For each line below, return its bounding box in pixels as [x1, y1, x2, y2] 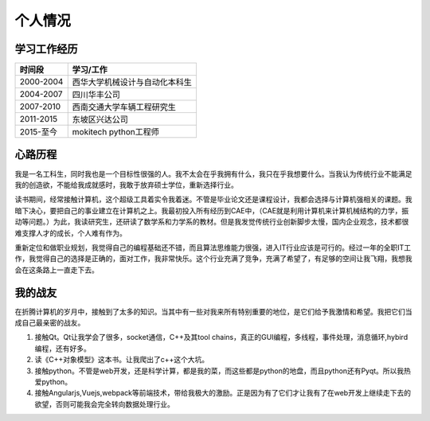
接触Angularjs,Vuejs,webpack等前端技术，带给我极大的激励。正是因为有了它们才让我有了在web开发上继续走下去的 [34, 388, 412, 398]
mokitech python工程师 [72, 127, 159, 138]
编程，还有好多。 [34, 343, 91, 353]
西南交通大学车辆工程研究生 [72, 102, 177, 113]
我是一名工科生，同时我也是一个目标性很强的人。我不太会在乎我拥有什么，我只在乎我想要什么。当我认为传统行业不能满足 [14, 169, 412, 178]
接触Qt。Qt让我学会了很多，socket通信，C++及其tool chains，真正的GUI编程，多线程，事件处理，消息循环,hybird [34, 333, 408, 342]
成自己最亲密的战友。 [14, 318, 85, 327]
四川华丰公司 [72, 89, 121, 100]
